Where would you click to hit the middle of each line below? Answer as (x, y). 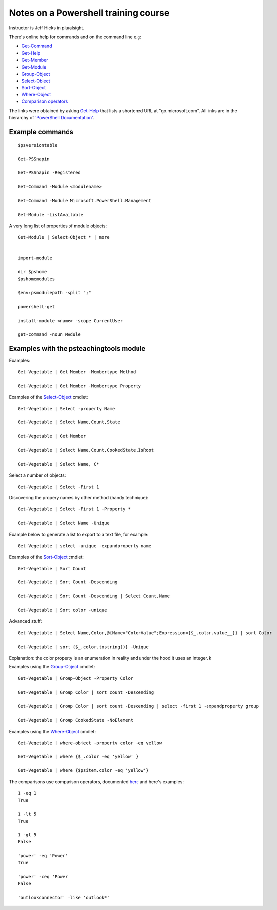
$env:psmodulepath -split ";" (55, 293)
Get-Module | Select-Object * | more (64, 237)
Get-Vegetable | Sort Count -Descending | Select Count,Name (94, 596)
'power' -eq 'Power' (43, 856)
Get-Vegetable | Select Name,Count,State (69, 422)
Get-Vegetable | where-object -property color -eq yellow (90, 743)
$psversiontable (38, 145)
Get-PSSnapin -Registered (50, 173)
